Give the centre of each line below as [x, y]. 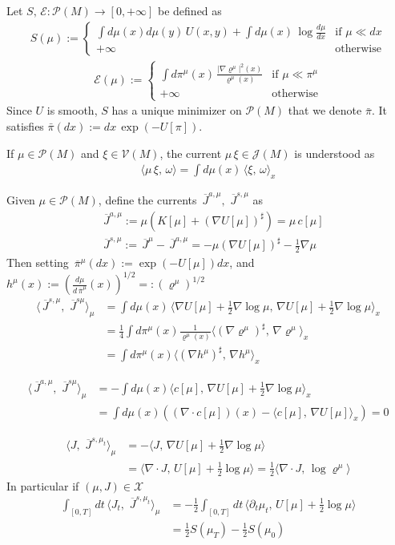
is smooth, [72, 110]
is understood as [335, 153]
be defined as [190, 10]
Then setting [38, 262]
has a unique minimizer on [177, 110]
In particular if [43, 485]
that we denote [325, 110]
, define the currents [147, 200]
